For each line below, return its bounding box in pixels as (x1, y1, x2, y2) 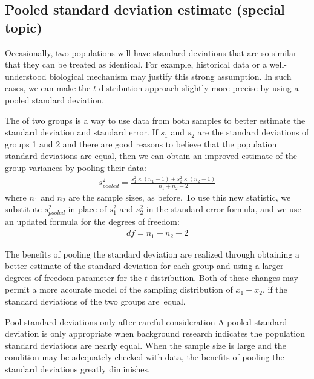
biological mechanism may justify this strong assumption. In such (49, 70, 292, 82)
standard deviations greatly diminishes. (5, 362, 150, 375)
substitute (5, 202, 42, 215)
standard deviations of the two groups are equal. (5, 294, 186, 307)
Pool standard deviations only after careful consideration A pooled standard (5, 315, 287, 328)
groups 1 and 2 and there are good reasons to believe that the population (5, 137, 277, 150)
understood (5, 70, 47, 82)
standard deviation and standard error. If (5, 126, 158, 138)
